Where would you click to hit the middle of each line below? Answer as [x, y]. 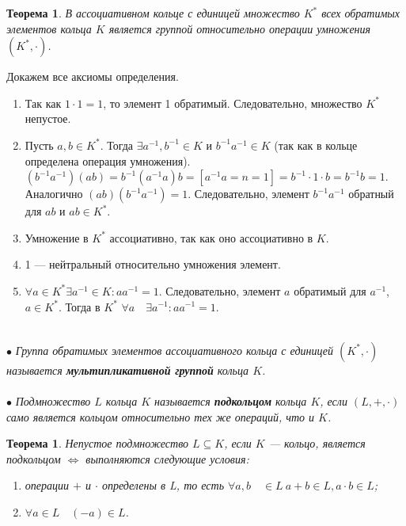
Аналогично [54, 194]
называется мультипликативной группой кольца [128, 370]
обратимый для [330, 290]
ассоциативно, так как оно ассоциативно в [211, 237]
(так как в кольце [316, 145]
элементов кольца [49, 28]
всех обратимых [361, 13]
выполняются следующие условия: [167, 458]
